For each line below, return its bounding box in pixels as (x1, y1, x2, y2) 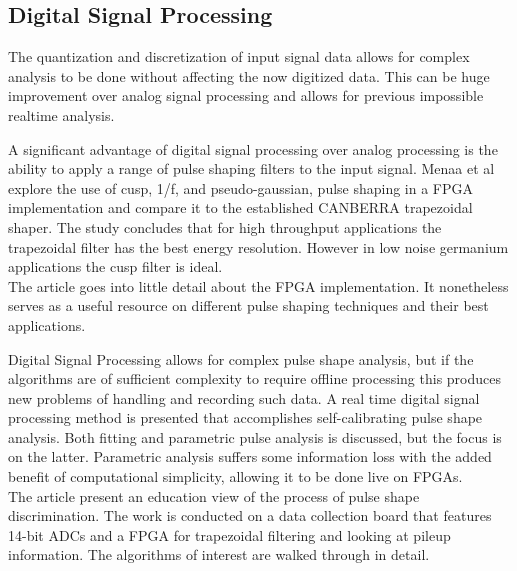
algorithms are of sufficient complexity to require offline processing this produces (8, 368, 502, 389)
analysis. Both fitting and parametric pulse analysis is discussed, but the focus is (8, 426, 502, 447)
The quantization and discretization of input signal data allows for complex (8, 46, 470, 67)
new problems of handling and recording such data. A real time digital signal (8, 387, 480, 408)
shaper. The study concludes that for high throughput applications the (8, 216, 442, 237)
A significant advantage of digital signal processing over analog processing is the (8, 138, 498, 159)
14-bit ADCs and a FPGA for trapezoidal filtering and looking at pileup (8, 524, 451, 545)
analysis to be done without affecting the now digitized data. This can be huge (8, 65, 490, 86)
